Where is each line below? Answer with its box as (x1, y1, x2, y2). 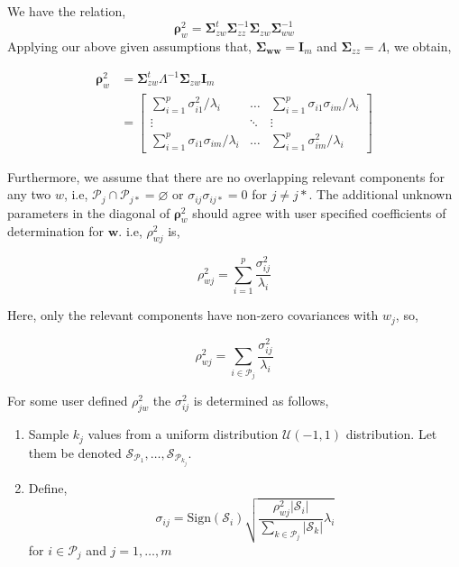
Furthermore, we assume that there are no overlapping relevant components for (7, 167, 445, 186)
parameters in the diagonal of (7, 203, 170, 222)
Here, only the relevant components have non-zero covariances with (7, 306, 379, 325)
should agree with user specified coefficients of (192, 203, 446, 222)
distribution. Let (345, 425, 437, 444)
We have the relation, (7, 2, 126, 20)
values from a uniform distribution (87, 425, 279, 444)
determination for (7, 222, 105, 241)
